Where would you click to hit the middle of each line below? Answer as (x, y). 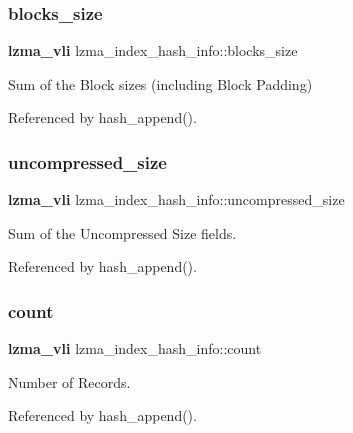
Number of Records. (69, 381)
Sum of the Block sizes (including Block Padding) (160, 83)
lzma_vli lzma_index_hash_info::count (135, 348)
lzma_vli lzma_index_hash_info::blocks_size (153, 50)
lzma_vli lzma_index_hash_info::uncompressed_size (176, 199)
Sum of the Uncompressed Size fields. (122, 232)
